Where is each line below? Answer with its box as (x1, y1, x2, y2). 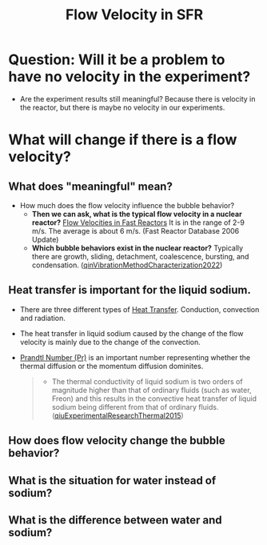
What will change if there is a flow (8, 130, 237, 149)
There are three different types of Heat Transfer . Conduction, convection (19, 304, 260, 314)
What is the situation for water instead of (8, 474, 217, 487)
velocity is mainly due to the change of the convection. (19, 337, 201, 347)
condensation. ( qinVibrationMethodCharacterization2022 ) (31, 260, 223, 270)
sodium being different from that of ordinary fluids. (51, 402, 219, 411)
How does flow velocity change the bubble (8, 434, 225, 447)
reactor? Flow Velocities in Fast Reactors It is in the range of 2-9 (31, 218, 245, 227)
